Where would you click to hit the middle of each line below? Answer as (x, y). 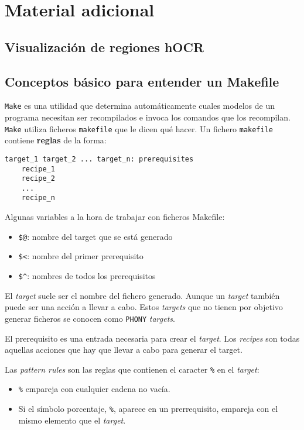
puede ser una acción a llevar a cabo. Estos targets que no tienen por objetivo (144, 307)
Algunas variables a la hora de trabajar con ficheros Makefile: (115, 217)
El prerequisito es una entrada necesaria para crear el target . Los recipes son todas (152, 338)
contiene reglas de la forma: (56, 140)
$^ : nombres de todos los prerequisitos (87, 276)
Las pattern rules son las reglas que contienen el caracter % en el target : (132, 369)
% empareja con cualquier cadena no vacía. (94, 389)
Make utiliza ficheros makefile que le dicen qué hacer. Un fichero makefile (139, 128)
